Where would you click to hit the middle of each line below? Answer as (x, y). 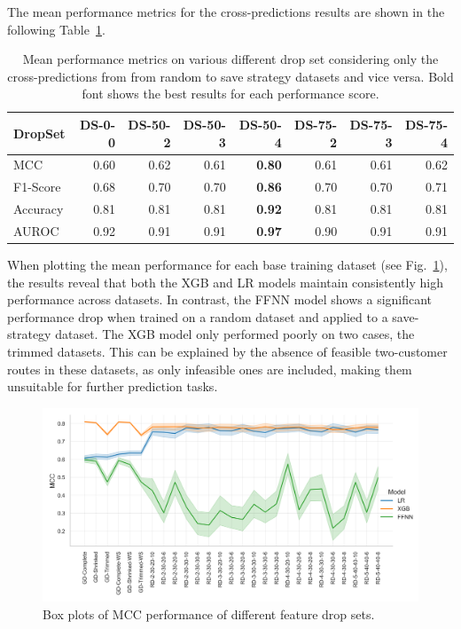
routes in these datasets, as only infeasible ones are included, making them (210, 369)
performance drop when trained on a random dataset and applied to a (198, 316)
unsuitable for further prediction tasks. (113, 386)
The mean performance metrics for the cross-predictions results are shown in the (226, 12)
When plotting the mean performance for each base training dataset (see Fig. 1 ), (227, 265)
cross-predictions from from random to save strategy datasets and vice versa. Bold (230, 76)
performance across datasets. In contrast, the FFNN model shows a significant (220, 299)
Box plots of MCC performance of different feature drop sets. (209, 613)
